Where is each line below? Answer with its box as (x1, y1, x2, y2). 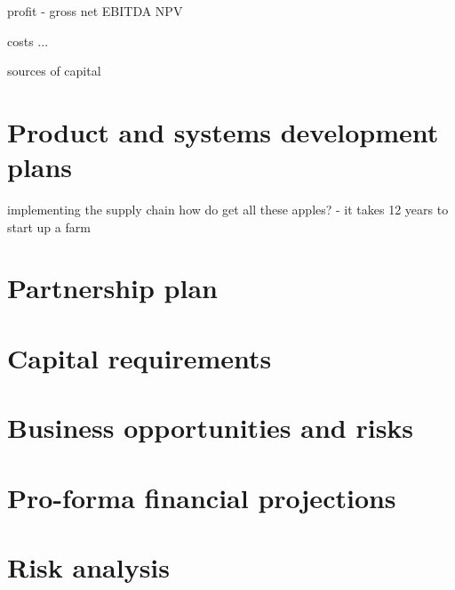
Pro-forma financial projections (7, 479, 396, 515)
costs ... (7, 31, 49, 50)
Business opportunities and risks (7, 409, 414, 446)
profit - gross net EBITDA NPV (7, 2, 183, 20)
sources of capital (7, 61, 101, 80)
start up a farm (7, 217, 91, 236)
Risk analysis (7, 548, 171, 585)
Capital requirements (7, 339, 272, 376)
